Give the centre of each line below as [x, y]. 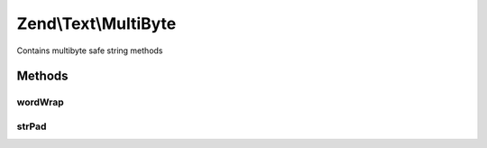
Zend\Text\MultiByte [96, 23]
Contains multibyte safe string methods [90, 51]
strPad [32, 126]
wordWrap [40, 102]
